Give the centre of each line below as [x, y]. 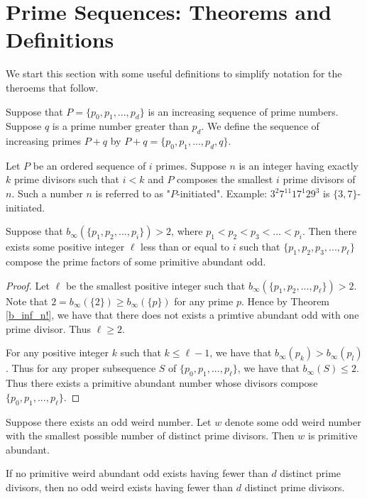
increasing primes [44, 141]
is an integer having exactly [298, 165]
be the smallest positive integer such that [155, 285]
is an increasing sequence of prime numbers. [243, 111]
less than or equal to [185, 247]
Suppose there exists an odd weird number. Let [109, 421]
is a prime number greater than [120, 126]
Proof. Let [28, 285]
